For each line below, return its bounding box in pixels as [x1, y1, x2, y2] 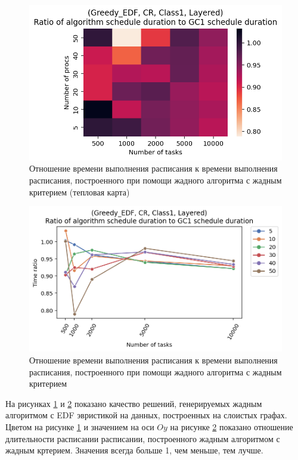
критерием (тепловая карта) [29, 185, 130, 198]
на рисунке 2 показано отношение [170, 420, 293, 433]
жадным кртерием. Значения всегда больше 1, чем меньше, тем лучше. [5, 444, 263, 456]
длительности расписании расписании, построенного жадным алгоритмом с [5, 432, 280, 445]
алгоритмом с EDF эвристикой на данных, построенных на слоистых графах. [5, 409, 287, 421]
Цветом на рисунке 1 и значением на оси [5, 420, 154, 433]
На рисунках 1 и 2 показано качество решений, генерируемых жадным [5, 397, 262, 409]
